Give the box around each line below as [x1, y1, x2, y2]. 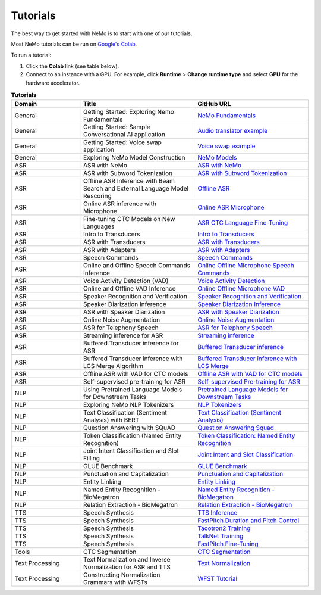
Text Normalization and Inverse [83, 556, 171, 564]
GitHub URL [197, 100, 231, 108]
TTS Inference [197, 509, 238, 517]
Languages [83, 222, 115, 230]
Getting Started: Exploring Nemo [83, 108, 175, 116]
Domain [14, 100, 37, 108]
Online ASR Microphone [197, 203, 265, 211]
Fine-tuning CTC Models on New [83, 215, 175, 223]
